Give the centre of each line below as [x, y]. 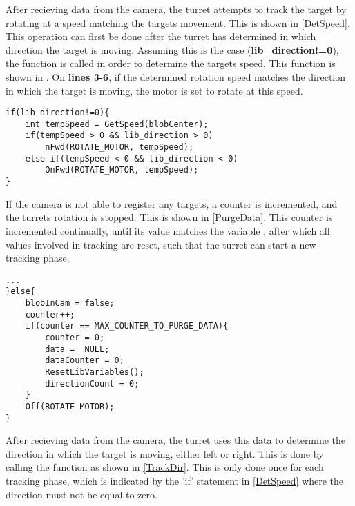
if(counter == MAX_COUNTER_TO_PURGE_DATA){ [127, 326]
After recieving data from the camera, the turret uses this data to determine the [176, 440]
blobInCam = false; [70, 303]
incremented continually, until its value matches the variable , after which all [168, 230]
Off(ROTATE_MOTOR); [70, 406]
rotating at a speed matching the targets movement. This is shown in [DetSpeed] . [178, 22]
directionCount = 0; [92, 383]
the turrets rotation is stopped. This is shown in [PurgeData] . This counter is [169, 217]
